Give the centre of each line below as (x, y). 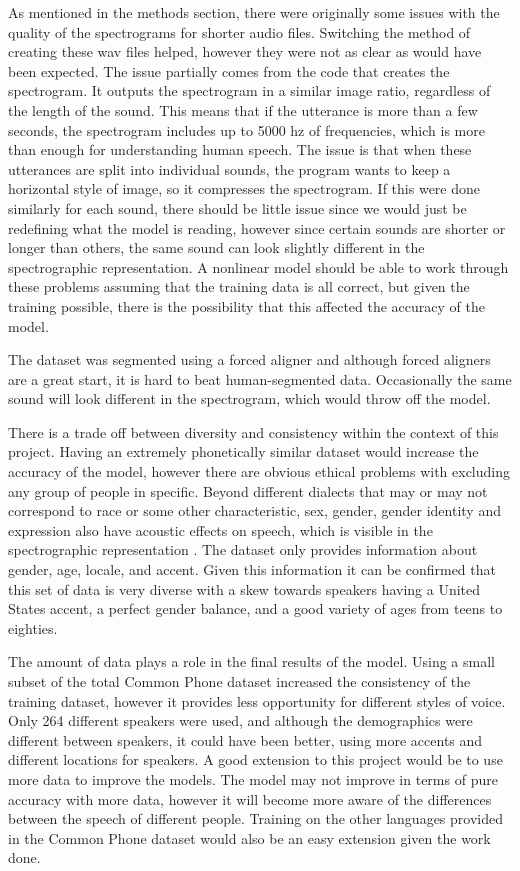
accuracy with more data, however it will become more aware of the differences (250, 798)
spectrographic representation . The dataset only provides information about (243, 549)
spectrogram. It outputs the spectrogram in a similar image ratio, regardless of (249, 90)
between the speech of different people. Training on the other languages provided (255, 818)
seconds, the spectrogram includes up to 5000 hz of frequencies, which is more (246, 129)
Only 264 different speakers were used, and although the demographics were (240, 720)
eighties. (33, 627)
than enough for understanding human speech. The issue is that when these (240, 149)
